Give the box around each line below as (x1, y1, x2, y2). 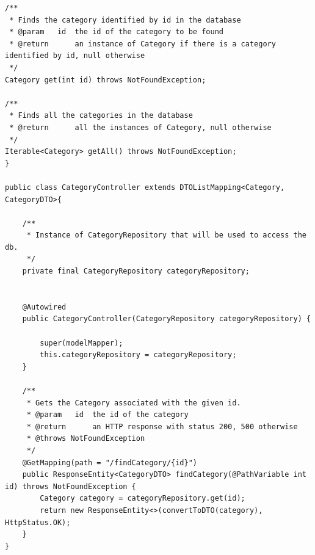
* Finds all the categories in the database (9, 111, 193, 120)
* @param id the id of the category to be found (9, 27, 223, 37)
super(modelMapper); (40, 338, 123, 347)
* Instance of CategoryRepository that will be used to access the (26, 231, 306, 240)
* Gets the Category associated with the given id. (26, 398, 241, 407)
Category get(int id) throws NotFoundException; (5, 75, 206, 84)
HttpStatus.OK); (5, 518, 71, 527)
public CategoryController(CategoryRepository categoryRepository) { (22, 314, 311, 324)
